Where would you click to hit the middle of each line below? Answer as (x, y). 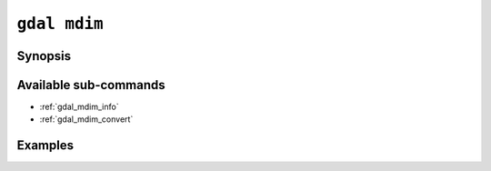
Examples (45, 146)
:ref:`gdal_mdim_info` (79, 107)
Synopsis (44, 56)
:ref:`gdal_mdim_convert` (86, 119)
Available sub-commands (91, 85)
